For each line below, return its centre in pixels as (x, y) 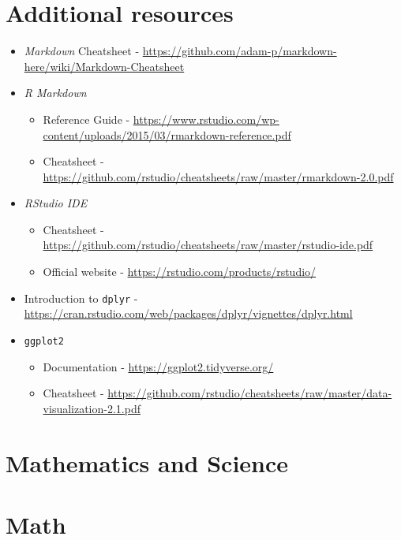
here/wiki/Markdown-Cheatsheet (104, 66)
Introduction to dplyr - (81, 298)
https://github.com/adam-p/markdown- (240, 51)
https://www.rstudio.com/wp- (206, 119)
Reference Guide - (86, 119)
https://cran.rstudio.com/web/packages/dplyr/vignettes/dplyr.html (188, 313)
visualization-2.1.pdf (92, 408)
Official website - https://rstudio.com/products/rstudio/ (180, 272)
